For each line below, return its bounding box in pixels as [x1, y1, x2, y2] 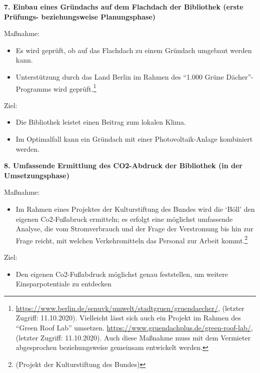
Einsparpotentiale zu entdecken [15, 278, 111, 289]
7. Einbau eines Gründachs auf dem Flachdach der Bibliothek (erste [4, 2, 243, 12]
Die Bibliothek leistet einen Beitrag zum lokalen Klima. [15, 117, 186, 127]
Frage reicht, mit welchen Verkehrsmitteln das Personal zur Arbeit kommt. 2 [15, 233, 248, 245]
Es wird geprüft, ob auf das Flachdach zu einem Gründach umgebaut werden [15, 45, 252, 55]
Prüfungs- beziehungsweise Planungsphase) [4, 11, 156, 22]
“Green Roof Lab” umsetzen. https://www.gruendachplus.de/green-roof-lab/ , [15, 322, 253, 332]
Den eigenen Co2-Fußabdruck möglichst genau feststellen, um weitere [15, 268, 228, 279]
